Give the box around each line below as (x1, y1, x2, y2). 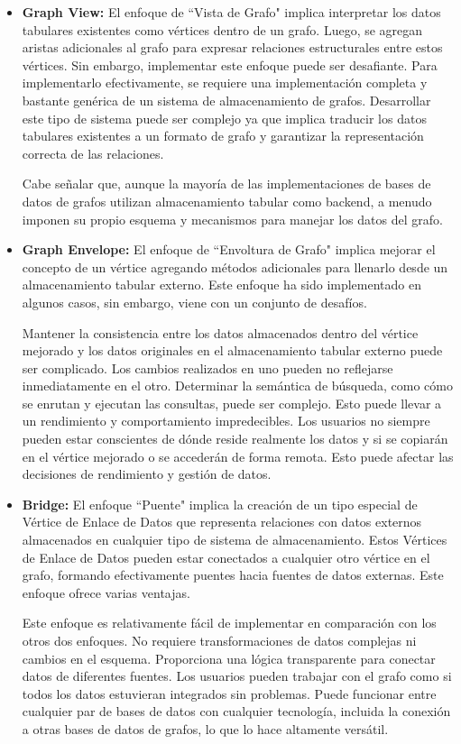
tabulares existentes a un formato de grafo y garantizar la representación (22, 126, 424, 145)
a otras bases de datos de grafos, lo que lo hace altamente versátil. (22, 719, 389, 738)
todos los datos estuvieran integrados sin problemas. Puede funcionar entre (22, 684, 437, 703)
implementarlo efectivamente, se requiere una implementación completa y (22, 73, 428, 92)
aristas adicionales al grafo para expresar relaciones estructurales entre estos (22, 38, 443, 57)
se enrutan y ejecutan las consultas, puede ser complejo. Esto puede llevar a (22, 393, 442, 412)
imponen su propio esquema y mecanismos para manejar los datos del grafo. (22, 209, 443, 228)
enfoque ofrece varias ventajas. (22, 583, 190, 602)
